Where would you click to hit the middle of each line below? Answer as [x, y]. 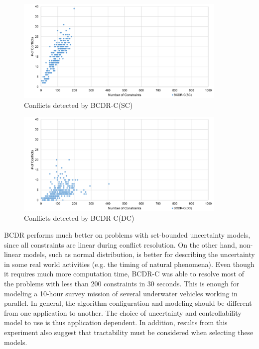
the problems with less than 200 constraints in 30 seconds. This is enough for [122, 283]
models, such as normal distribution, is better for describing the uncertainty [139, 254]
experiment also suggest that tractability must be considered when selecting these [129, 332]
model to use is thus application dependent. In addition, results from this [116, 322]
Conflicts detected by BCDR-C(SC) [78, 105]
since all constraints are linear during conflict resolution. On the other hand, [121, 244]
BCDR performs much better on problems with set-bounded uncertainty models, [127, 234]
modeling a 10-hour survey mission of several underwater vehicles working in [121, 293]
